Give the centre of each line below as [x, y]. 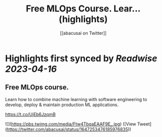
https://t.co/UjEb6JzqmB [30, 114]
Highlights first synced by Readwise [81, 58]
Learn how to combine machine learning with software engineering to [76, 99]
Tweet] [144, 124]
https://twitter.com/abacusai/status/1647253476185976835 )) [69, 129]
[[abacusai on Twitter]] [83, 33]
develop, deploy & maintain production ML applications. [62, 105]
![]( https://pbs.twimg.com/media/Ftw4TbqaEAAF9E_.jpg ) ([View [71, 124]
